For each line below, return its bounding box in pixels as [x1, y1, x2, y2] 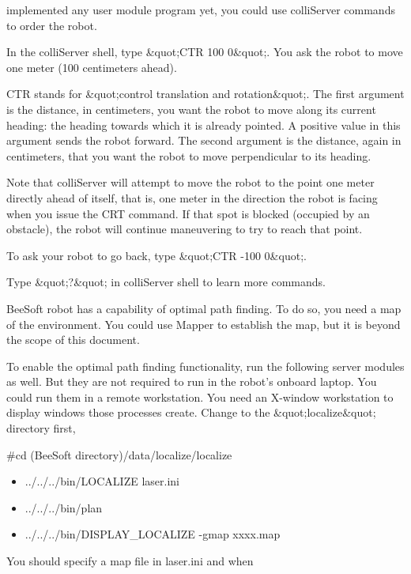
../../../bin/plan [25, 499, 103, 515]
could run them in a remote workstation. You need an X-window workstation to [6, 388, 394, 405]
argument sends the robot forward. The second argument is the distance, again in [6, 132, 402, 149]
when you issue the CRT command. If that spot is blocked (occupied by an [6, 205, 370, 221]
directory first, [6, 420, 76, 436]
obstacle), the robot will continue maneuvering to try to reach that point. [6, 221, 363, 237]
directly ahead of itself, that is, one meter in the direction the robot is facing [6, 189, 378, 206]
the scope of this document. [6, 331, 140, 348]
